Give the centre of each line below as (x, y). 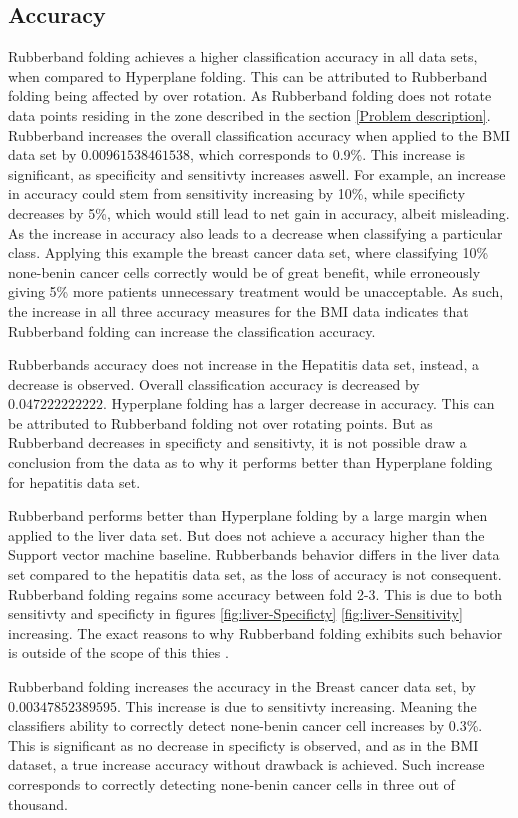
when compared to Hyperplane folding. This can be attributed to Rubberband (248, 75)
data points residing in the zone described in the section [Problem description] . (249, 114)
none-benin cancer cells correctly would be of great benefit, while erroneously (244, 271)
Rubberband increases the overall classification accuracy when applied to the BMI (259, 134)
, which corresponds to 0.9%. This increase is (328, 154)
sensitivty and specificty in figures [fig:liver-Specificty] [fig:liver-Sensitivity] (235, 613)
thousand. (38, 803)
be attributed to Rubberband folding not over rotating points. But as (220, 422)
